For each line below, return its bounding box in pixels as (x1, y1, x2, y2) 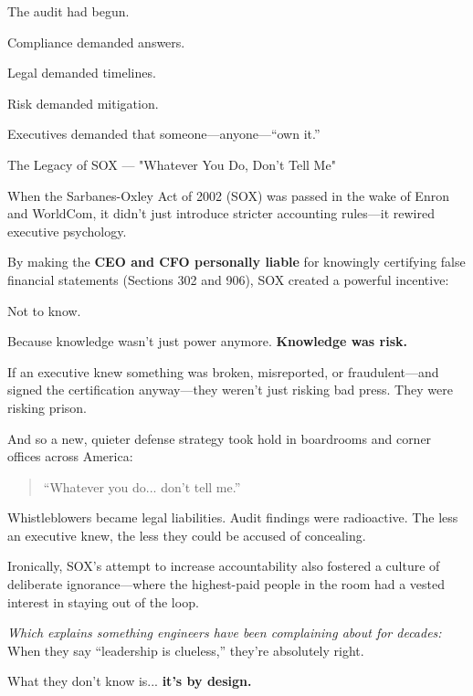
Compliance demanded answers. (7, 32, 185, 51)
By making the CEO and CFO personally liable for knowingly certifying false (7, 252, 466, 271)
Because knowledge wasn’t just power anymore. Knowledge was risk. (7, 332, 407, 351)
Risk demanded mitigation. (7, 93, 159, 112)
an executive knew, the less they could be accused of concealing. (7, 525, 366, 544)
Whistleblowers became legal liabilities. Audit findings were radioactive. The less (7, 508, 458, 527)
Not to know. (7, 301, 81, 320)
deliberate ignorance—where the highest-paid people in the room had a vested (7, 575, 446, 594)
